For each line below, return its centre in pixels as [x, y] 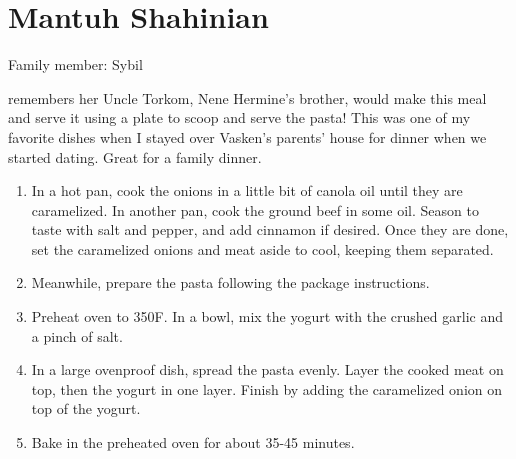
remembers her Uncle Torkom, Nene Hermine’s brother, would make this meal [247, 97]
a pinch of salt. [77, 335]
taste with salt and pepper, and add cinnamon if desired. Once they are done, [270, 229]
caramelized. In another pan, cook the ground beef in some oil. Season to [255, 209]
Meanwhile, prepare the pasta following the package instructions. [230, 282]
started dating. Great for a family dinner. [135, 156]
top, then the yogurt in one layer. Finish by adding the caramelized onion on [266, 388]
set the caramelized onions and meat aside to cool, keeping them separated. [262, 248]
